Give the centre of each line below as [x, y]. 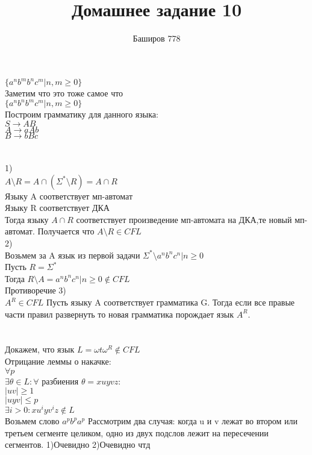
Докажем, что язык [40, 349]
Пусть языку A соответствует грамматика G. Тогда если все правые [171, 302]
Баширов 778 [157, 38]
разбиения [60, 381]
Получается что [66, 231]
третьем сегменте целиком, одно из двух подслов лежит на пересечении [137, 432]
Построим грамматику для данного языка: [82, 114]
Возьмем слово [32, 421]
